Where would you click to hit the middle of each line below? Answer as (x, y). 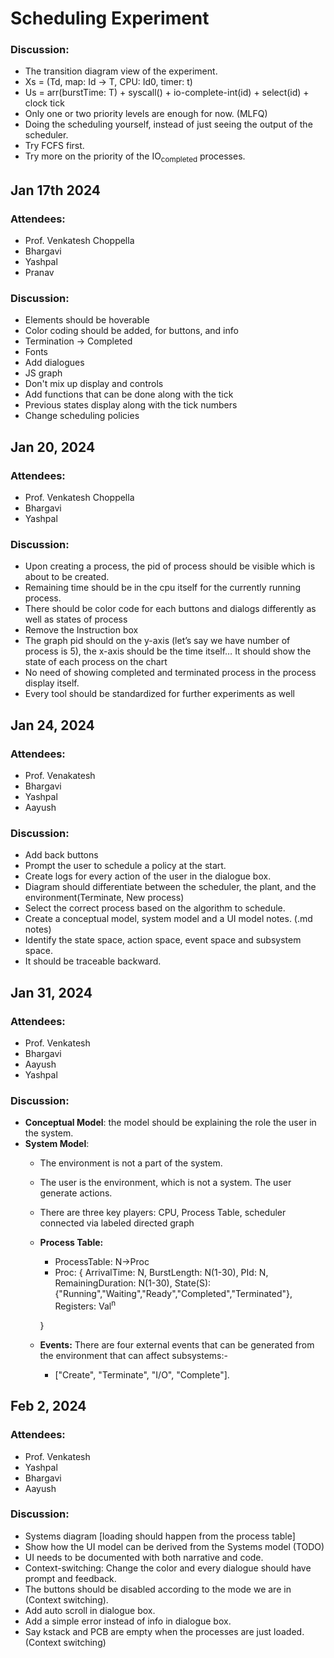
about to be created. (67, 577)
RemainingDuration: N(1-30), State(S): (133, 1283)
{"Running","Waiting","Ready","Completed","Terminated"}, (173, 1294)
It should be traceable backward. (93, 961)
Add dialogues (54, 363)
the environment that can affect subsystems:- (133, 1355)
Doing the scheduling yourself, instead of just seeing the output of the (168, 124)
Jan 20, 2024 (53, 447)
